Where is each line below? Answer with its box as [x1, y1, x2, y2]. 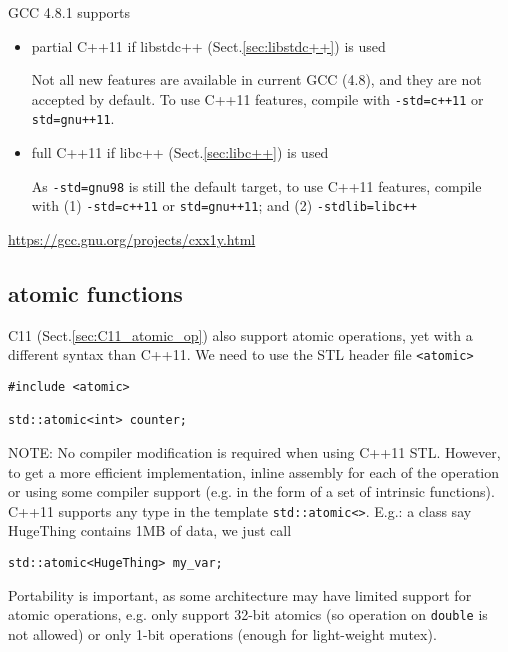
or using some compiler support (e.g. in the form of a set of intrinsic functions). [8, 481, 495, 502]
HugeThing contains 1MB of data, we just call [8, 520, 292, 541]
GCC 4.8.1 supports [8, 2, 131, 22]
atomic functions [8, 277, 183, 308]
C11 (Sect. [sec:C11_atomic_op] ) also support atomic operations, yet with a [8, 324, 473, 345]
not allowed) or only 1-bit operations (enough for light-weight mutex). [8, 623, 437, 644]
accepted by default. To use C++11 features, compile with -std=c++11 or [31, 88, 484, 109]
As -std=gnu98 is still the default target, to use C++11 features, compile [31, 175, 482, 196]
